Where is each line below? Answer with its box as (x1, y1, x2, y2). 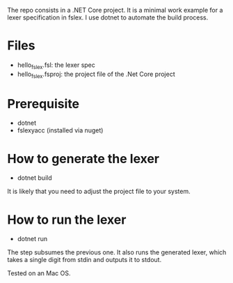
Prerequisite (7, 95, 80, 112)
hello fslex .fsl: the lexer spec (17, 61, 96, 70)
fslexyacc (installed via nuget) (17, 126, 104, 135)
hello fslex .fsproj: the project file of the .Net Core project (17, 70, 175, 79)
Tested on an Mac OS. (7, 269, 71, 277)
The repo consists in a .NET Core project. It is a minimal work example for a (7, 6, 223, 14)
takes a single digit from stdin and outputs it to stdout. (7, 256, 162, 264)
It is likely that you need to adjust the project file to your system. (7, 188, 191, 196)
